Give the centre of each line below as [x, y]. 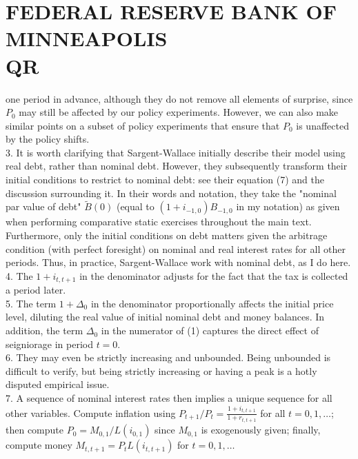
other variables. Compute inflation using [91, 412]
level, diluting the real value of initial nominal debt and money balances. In [165, 317]
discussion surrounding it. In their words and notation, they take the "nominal [171, 193]
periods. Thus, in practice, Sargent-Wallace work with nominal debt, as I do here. [178, 262]
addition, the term [44, 330]
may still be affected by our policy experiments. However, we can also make [179, 112]
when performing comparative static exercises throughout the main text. [159, 222]
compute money [39, 445]
